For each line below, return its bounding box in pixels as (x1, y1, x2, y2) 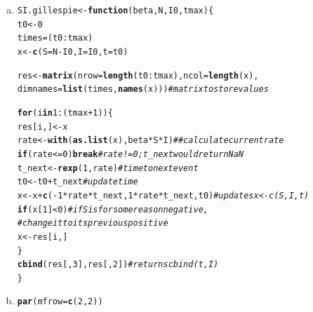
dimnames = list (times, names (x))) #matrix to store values (17, 84, 269, 95)
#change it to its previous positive (17, 218, 168, 229)
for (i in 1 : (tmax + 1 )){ (17, 107, 113, 118)
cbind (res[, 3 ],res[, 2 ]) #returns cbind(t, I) (17, 259, 219, 270)
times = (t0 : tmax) (17, 33, 93, 43)
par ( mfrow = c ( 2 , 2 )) (17, 297, 103, 307)
